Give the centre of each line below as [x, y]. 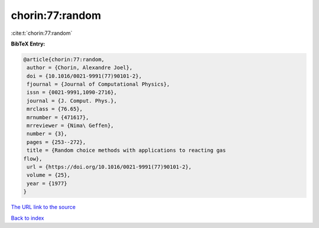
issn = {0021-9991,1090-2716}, [72, 92]
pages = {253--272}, [56, 142]
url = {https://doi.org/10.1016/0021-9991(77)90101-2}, [109, 167]
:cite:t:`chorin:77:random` [42, 33]
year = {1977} [47, 183]
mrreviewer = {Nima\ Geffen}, [71, 126]
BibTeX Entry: [28, 44]
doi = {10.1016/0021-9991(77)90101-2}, [84, 76]
